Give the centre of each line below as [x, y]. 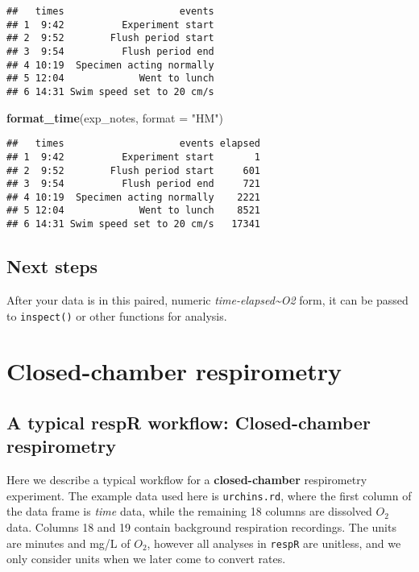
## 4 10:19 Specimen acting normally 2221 [133, 197]
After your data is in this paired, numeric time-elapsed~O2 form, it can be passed [207, 299]
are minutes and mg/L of [68, 543]
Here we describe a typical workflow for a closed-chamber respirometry [187, 480]
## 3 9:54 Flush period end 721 [133, 184]
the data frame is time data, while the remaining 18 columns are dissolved [189, 511]
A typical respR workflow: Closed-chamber [189, 422]
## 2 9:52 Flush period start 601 [133, 170]
